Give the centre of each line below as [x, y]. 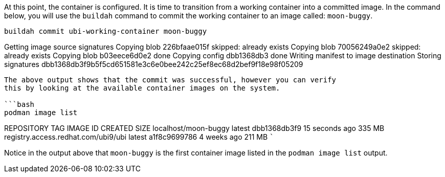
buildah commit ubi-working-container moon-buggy [106, 31]
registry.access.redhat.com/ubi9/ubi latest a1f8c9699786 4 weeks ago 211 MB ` [139, 137]
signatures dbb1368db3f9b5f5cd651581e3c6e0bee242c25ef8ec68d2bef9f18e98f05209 [154, 64]
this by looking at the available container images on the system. [142, 88]
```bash [19, 104]
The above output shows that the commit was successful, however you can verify [170, 80]
